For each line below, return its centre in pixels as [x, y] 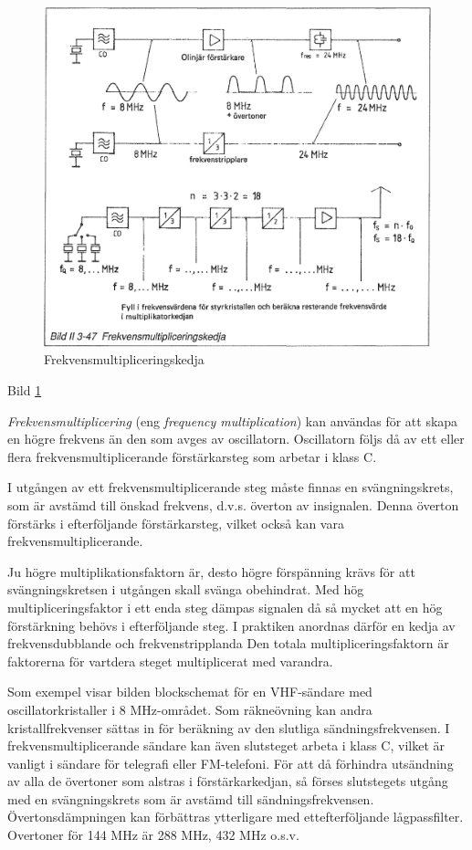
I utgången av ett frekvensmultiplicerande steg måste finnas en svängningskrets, [231, 487]
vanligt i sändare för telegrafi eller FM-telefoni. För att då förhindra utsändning [231, 763]
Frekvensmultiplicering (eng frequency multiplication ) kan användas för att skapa [233, 420]
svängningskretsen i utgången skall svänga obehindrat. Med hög [186, 589]
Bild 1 [25, 390]
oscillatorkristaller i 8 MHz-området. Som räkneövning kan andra [190, 709]
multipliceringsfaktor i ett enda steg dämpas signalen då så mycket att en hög [225, 607]
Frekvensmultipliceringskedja [124, 359]
